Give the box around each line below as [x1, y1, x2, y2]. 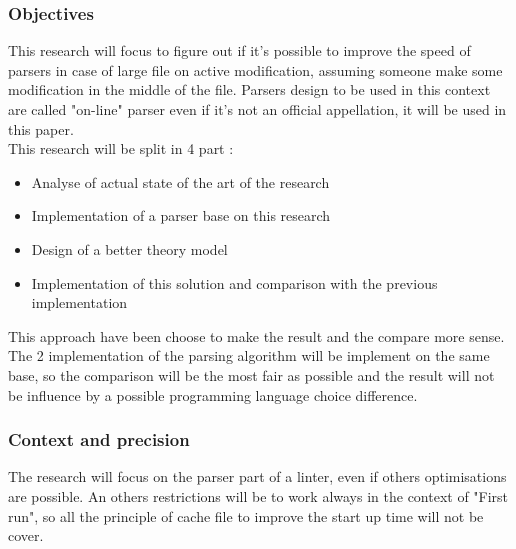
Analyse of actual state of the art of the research [31, 171, 330, 192]
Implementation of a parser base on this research [31, 205, 331, 226]
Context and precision [8, 427, 190, 452]
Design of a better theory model [31, 238, 228, 259]
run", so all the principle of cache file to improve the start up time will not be [8, 505, 484, 526]
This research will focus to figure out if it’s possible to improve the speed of [8, 40, 471, 61]
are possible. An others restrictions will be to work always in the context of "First [8, 485, 509, 506]
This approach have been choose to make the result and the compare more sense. [8, 325, 505, 346]
